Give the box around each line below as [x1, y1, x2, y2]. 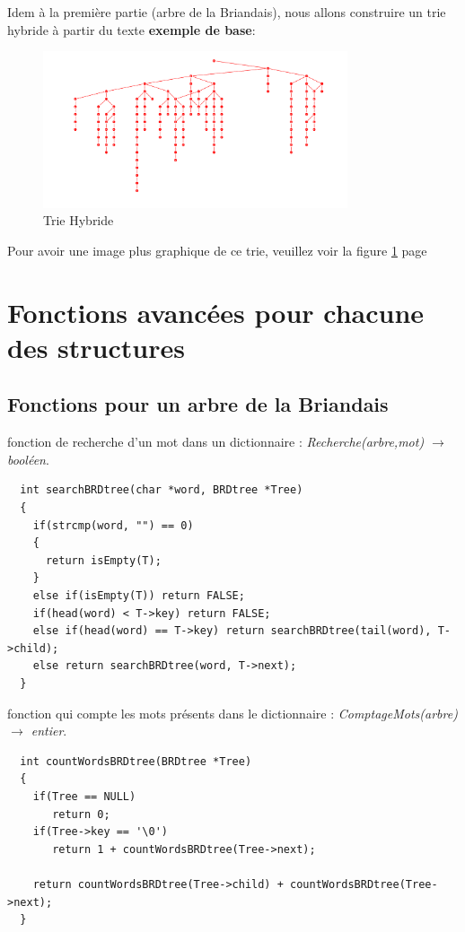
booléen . [7, 449, 49, 468]
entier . [31, 721, 67, 740]
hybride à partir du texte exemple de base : [7, 20, 256, 39]
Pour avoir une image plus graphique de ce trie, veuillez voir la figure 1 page [7, 240, 427, 259]
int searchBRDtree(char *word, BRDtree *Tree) [20, 483, 303, 497]
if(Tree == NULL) [32, 789, 136, 803]
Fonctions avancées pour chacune [7, 293, 425, 330]
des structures [7, 328, 185, 365]
